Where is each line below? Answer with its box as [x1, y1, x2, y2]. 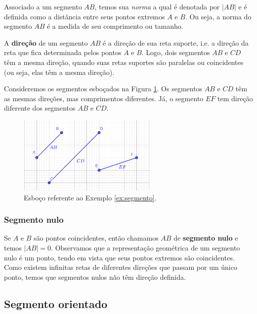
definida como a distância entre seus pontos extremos [4, 11, 165, 21]
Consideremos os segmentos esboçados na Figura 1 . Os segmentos [4, 83, 203, 94]
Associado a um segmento [4, 1, 82, 11]
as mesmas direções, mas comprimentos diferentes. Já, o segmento [4, 93, 204, 103]
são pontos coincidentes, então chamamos [34, 233, 159, 243]
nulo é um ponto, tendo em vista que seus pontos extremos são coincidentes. [4, 252, 235, 262]
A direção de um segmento [4, 37, 88, 48]
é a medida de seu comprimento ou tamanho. [46, 21, 183, 31]
